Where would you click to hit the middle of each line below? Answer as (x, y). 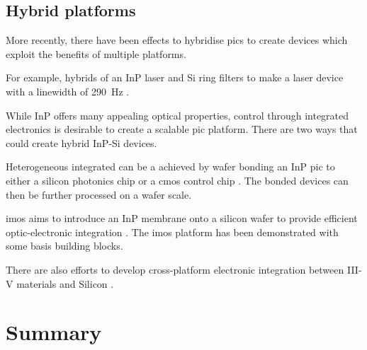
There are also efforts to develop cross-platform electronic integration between (175, 269)
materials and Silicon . (65, 283)
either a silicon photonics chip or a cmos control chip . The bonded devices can (177, 180)
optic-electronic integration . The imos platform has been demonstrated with (172, 232)
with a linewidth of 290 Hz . (68, 91)
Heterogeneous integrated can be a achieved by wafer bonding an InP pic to (170, 167)
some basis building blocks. (64, 246)
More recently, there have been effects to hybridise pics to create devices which (177, 40)
